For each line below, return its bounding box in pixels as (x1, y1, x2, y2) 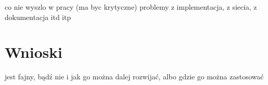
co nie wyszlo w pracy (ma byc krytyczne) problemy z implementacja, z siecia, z (5, 2, 257, 12)
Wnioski (5, 41, 63, 62)
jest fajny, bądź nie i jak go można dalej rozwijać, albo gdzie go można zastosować (5, 71, 264, 82)
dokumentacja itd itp (5, 11, 71, 22)
